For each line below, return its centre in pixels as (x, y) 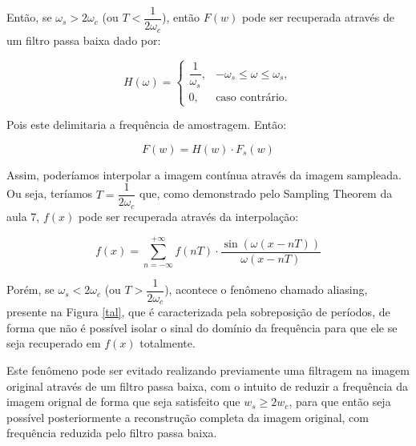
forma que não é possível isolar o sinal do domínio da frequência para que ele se (202, 327)
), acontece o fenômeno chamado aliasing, (266, 289)
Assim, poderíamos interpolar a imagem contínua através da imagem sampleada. (204, 174)
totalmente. (168, 343)
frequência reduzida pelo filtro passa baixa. (112, 433)
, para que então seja (340, 402)
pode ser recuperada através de (318, 17)
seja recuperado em (54, 343)
